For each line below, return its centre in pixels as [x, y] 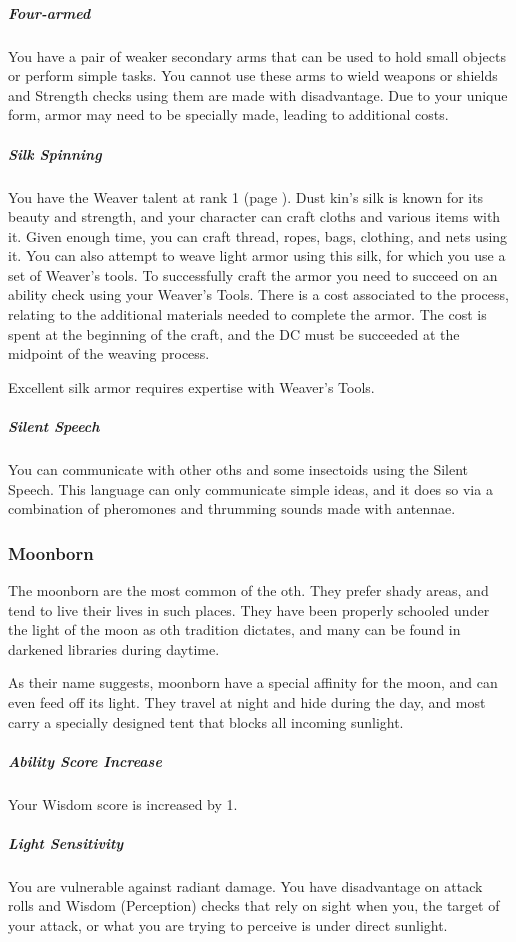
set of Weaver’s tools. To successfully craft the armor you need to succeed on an [253, 274]
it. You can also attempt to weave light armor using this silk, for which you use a [257, 255]
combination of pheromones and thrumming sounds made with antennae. [232, 508]
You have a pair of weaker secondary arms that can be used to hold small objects [257, 55]
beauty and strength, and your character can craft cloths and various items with [254, 216]
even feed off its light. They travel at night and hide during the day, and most [247, 701]
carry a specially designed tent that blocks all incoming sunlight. [206, 721]
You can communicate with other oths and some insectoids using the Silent [238, 469]
